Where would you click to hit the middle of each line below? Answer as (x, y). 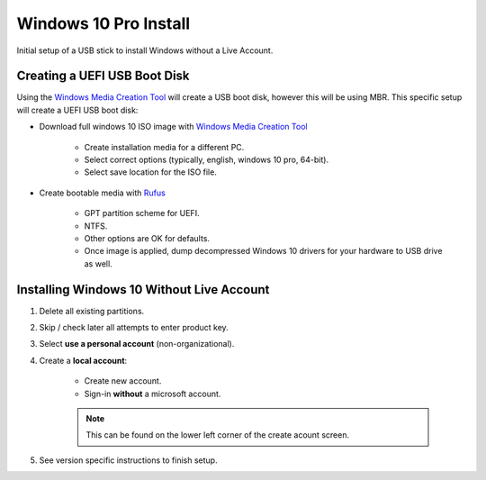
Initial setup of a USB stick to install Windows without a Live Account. (145, 50)
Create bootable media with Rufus (102, 193)
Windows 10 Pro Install (103, 23)
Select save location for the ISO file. (151, 172)
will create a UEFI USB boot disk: (77, 110)
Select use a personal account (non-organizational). (137, 344)
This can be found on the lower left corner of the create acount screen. (218, 435)
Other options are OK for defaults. (147, 238)
